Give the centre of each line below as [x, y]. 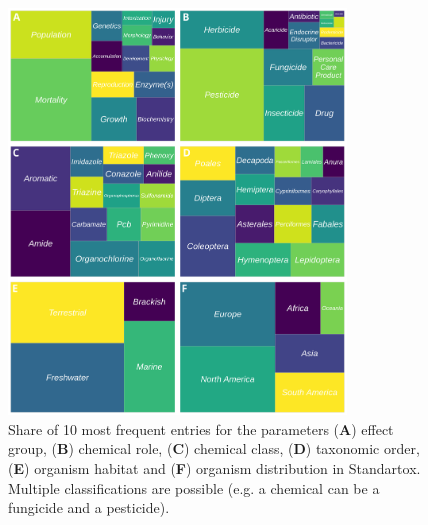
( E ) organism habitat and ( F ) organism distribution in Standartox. [214, 467]
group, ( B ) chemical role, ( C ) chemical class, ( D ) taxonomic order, [214, 448]
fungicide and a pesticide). [89, 507]
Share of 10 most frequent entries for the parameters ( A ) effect [201, 428]
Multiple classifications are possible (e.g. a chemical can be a [194, 487]
